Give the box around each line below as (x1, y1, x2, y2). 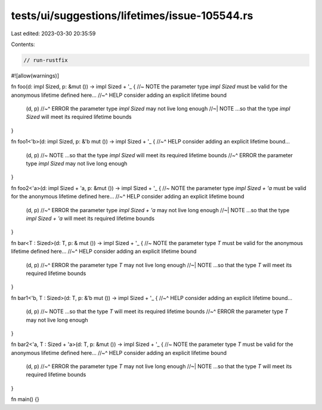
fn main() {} (11, 396, 40, 403)
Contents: (11, 41, 35, 48)
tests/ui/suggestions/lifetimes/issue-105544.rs (11, 9, 253, 22)
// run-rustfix (23, 57, 68, 63)
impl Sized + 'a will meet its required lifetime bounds (26, 215, 155, 222)
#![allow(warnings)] (11, 72, 60, 79)
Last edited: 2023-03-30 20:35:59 (11, 30, 96, 37)
